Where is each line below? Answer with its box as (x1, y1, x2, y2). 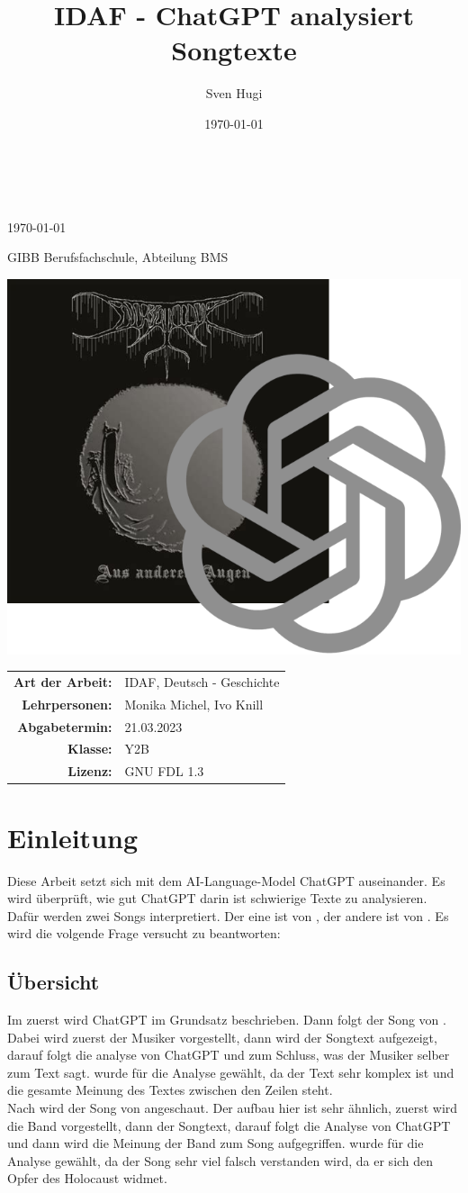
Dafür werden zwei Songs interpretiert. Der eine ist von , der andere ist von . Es (7, 906, 449, 925)
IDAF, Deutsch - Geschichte (124, 672, 280, 691)
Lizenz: (67, 762, 112, 781)
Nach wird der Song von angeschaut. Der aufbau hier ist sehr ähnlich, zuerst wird (7, 1098, 458, 1117)
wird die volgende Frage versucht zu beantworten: (7, 924, 281, 943)
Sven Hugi (205, 84, 263, 103)
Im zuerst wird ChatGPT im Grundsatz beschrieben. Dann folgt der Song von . (7, 1010, 446, 1029)
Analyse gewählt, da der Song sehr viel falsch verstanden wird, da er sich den (7, 1151, 434, 1170)
